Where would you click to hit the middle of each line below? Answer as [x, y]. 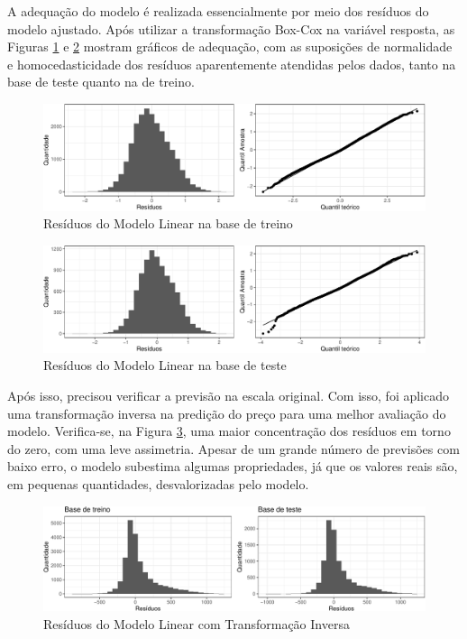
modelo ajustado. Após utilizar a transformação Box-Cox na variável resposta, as [231, 28]
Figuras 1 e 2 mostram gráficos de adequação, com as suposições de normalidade [230, 46]
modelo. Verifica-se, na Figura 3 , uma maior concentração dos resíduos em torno [229, 431]
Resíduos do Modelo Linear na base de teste [165, 365]
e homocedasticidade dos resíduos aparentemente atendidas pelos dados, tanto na [232, 64]
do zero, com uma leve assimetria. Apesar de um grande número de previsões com [233, 448]
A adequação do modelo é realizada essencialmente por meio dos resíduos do [218, 11]
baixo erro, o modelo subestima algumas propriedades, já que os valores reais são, [233, 466]
